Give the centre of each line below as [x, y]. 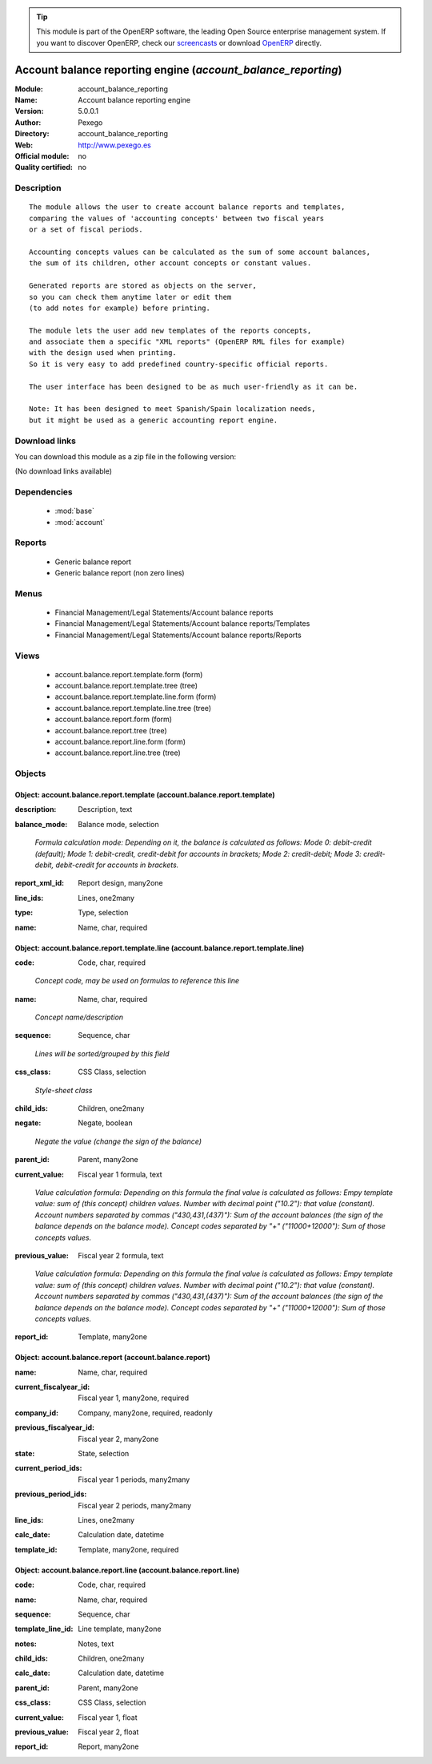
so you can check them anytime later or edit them [130, 297]
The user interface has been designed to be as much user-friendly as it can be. [194, 386]
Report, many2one [108, 1746]
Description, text [105, 809]
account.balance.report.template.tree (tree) [126, 686]
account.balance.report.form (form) [113, 719]
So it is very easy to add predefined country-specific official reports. [179, 364]
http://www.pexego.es [114, 145]
